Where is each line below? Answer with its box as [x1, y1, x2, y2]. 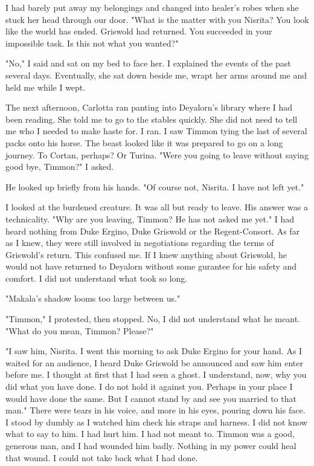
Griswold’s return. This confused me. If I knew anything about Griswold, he [5, 248, 287, 261]
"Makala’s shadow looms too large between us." [5, 292, 181, 305]
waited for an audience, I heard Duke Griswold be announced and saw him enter [5, 356, 303, 369]
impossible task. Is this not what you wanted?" [5, 36, 179, 49]
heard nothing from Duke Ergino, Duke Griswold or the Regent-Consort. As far [5, 224, 300, 237]
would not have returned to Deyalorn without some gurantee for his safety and [5, 260, 297, 273]
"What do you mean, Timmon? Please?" [5, 324, 154, 337]
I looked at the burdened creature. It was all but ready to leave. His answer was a [5, 201, 308, 213]
